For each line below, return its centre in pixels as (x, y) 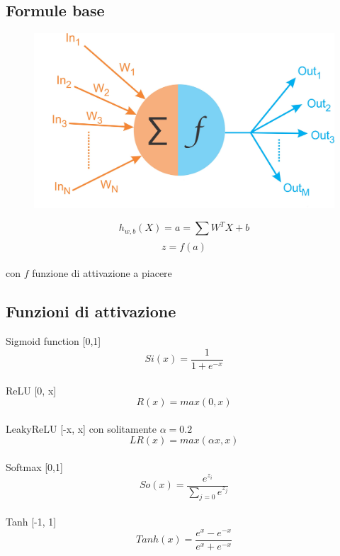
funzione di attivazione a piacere (102, 273)
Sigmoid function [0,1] (53, 341)
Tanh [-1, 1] (31, 522)
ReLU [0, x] (31, 390)
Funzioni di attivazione (91, 311)
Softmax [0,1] (34, 466)
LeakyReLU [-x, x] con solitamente (81, 428)
